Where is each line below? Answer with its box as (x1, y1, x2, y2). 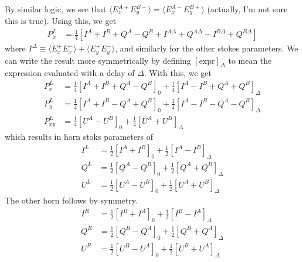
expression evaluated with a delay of (5, 67, 135, 79)
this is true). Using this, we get (5, 15, 117, 27)
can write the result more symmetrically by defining (5, 54, 191, 66)
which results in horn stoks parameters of (5, 130, 153, 143)
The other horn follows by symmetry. (5, 194, 138, 206)
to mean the (228, 54, 272, 66)
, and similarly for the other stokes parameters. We (115, 42, 298, 54)
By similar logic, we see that (5, 3, 107, 15)
